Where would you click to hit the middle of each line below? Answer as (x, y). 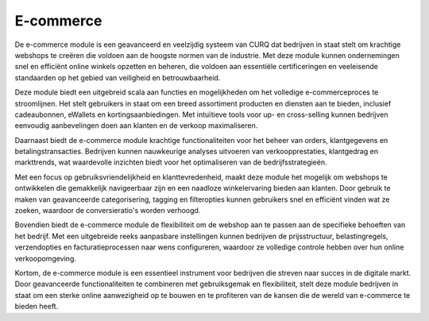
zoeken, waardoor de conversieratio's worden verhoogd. (108, 211)
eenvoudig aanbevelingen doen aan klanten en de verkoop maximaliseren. (136, 126)
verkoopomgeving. (46, 258)
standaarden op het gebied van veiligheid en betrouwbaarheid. (118, 77)
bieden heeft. (37, 307)
